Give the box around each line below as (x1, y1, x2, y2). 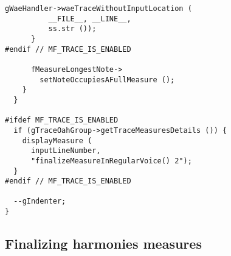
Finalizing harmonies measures (5, 234, 202, 253)
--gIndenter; (13, 197, 66, 206)
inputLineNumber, (30, 146, 101, 155)
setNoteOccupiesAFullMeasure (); (40, 75, 175, 84)
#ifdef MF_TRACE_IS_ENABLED (5, 116, 119, 125)
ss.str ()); (48, 24, 97, 34)
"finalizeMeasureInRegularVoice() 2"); (30, 156, 192, 165)
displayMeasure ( (22, 136, 92, 145)
